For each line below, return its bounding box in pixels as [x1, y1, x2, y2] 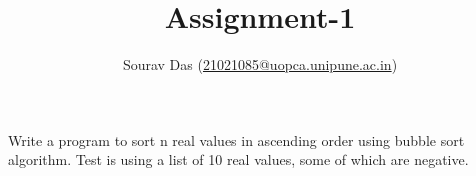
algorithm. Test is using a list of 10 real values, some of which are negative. [8, 149, 469, 170]
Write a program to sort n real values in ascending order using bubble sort [8, 129, 465, 150]
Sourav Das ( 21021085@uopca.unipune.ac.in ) [122, 54, 398, 75]
